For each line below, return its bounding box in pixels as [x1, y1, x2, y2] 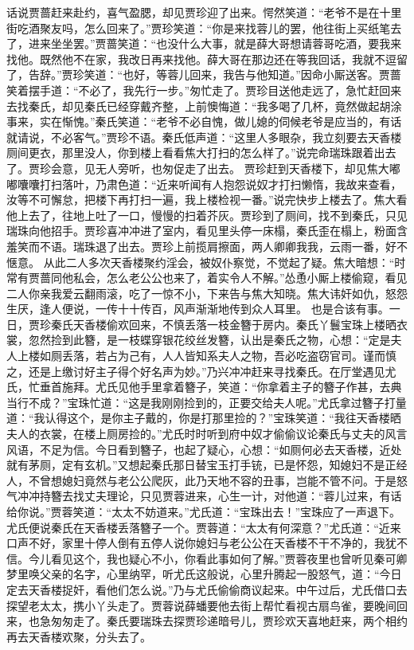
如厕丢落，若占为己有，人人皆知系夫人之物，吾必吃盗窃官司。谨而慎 [39, 347, 396, 364]
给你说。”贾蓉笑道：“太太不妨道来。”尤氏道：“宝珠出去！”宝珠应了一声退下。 [6, 503, 401, 519]
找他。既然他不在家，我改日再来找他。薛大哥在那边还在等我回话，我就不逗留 [6, 50, 408, 67]
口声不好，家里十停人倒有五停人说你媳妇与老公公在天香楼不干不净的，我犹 [6, 534, 396, 551]
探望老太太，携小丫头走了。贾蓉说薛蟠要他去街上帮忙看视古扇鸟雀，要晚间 [6, 597, 396, 613]
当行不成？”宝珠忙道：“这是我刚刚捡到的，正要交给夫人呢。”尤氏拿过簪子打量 [6, 394, 407, 410]
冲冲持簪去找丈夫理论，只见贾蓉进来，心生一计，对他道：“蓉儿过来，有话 [17, 487, 402, 504]
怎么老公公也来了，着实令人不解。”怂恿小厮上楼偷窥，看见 [106, 269, 408, 286]
